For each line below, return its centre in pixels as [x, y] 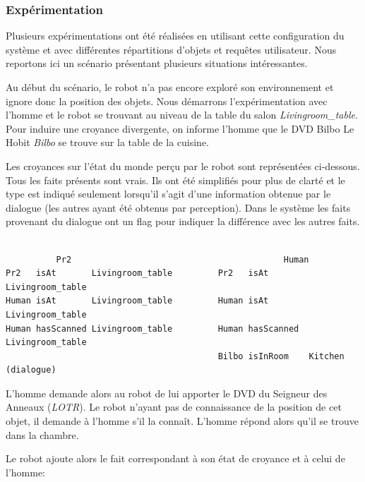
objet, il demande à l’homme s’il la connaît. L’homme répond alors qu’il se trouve [182, 421]
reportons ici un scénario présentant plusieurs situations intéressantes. [157, 63]
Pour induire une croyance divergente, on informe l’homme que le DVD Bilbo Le [180, 128]
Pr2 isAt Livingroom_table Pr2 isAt [137, 273]
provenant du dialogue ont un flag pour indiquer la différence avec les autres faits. [183, 221]
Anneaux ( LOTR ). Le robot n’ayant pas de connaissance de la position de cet [174, 407]
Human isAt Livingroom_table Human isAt [137, 301]
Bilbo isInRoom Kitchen [281, 356]
